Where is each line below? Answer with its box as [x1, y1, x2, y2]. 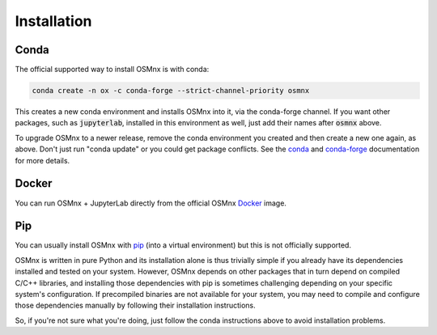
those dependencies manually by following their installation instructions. [15, 300, 257, 311]
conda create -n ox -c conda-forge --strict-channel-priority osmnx [32, 86, 310, 95]
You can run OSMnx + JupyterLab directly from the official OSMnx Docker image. [15, 198, 287, 208]
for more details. [15, 155, 70, 165]
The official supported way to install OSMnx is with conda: [15, 65, 210, 74]
